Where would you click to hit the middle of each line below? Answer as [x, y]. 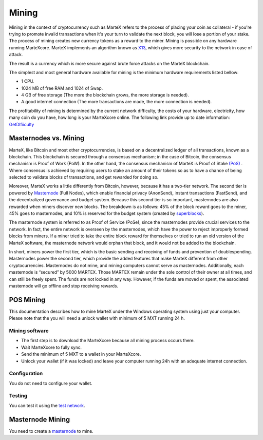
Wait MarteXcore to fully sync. [52, 347]
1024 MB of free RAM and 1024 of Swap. [62, 88]
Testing [18, 396]
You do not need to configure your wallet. [51, 383]
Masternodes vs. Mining [47, 138]
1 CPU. [28, 81]
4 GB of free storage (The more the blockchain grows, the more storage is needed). [105, 95]
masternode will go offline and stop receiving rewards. [64, 286]
